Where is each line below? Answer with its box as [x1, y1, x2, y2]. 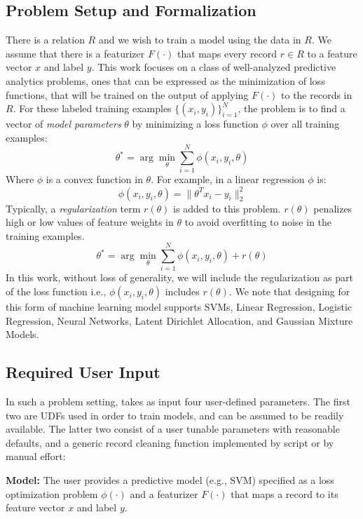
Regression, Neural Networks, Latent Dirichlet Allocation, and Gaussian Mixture [6, 313, 353, 328]
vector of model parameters [6, 116, 121, 131]
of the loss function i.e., [6, 284, 107, 299]
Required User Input [6, 361, 160, 383]
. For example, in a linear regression [151, 172, 305, 187]
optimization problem [6, 486, 98, 501]
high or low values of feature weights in [6, 215, 174, 229]
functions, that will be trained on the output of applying [6, 87, 249, 102]
